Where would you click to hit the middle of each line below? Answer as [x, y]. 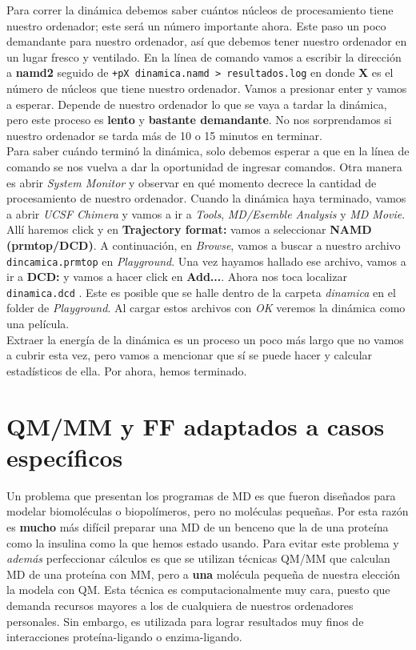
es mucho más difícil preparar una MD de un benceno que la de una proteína [198, 526]
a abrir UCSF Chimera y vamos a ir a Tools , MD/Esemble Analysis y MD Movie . [206, 213]
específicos [65, 457]
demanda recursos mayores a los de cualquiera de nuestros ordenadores [180, 605]
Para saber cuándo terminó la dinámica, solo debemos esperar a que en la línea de [208, 151]
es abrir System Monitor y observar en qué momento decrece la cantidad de [192, 182]
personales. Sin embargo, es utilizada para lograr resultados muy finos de [185, 621]
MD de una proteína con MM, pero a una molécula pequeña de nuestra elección [204, 574]
